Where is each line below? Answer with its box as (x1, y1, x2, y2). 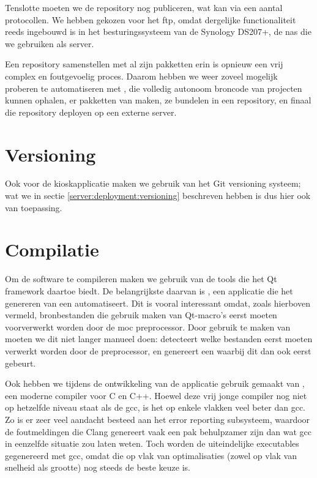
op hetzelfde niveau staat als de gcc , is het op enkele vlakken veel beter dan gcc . (5, 401, 306, 414)
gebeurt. (5, 356, 36, 369)
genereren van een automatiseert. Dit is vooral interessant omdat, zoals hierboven (5, 296, 310, 309)
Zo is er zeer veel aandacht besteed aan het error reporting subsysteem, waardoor (5, 413, 310, 425)
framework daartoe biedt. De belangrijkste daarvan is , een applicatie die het (5, 284, 293, 297)
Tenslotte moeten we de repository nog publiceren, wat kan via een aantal (5, 1, 283, 13)
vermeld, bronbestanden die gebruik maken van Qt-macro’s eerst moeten (5, 308, 277, 321)
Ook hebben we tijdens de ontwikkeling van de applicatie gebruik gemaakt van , (5, 377, 305, 390)
